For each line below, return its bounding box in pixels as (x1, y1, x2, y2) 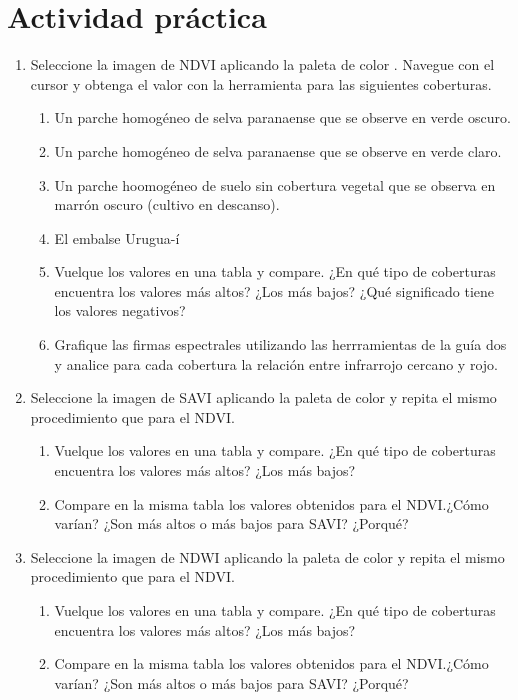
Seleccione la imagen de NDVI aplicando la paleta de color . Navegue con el (30, 54, 495, 75)
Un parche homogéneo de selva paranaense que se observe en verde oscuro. (54, 107, 511, 128)
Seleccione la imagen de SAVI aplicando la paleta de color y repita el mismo (30, 387, 497, 408)
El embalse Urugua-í (54, 227, 180, 248)
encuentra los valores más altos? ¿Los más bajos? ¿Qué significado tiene (54, 280, 495, 301)
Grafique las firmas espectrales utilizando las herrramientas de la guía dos (54, 334, 507, 355)
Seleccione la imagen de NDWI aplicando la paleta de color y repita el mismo (30, 546, 505, 567)
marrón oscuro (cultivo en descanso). (54, 194, 280, 215)
